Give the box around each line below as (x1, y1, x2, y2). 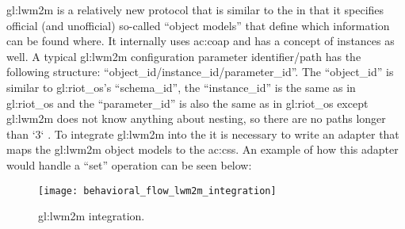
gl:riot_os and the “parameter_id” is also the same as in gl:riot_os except (6, 94, 369, 111)
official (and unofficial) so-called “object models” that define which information (6, 17, 390, 33)
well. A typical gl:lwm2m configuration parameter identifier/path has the (6, 48, 361, 64)
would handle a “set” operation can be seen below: (6, 156, 252, 173)
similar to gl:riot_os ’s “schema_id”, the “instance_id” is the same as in (6, 78, 356, 95)
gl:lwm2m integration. (38, 208, 145, 224)
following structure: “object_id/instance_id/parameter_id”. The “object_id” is (6, 63, 394, 80)
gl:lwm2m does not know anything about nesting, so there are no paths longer (6, 110, 386, 127)
